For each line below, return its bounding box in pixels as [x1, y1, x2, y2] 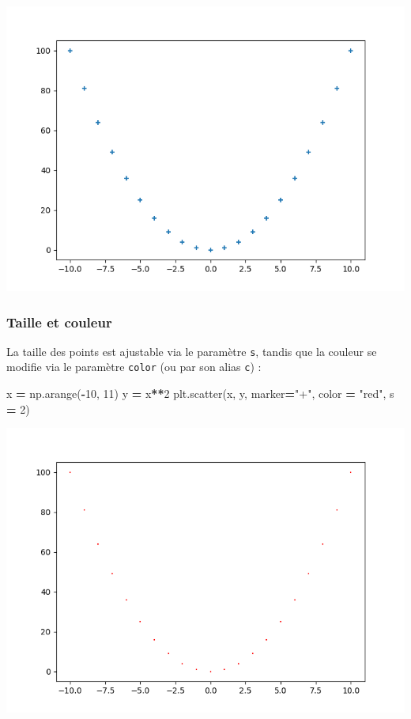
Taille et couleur [6, 312, 112, 331]
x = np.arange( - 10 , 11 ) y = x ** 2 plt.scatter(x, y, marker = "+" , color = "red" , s [6, 385, 394, 402]
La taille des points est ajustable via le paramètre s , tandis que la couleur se [6, 342, 377, 359]
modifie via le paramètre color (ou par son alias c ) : [6, 358, 262, 375]
